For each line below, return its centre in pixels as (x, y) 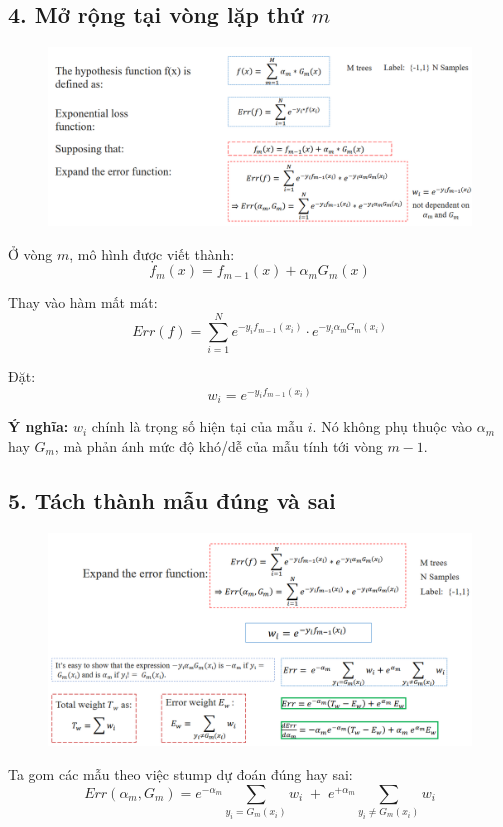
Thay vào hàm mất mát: (83, 302)
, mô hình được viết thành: (152, 253)
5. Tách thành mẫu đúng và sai (172, 500)
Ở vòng (30, 253)
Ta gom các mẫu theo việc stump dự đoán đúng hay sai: (180, 774)
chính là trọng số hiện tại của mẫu (197, 426)
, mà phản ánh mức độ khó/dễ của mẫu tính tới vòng (218, 446)
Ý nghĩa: (38, 426)
